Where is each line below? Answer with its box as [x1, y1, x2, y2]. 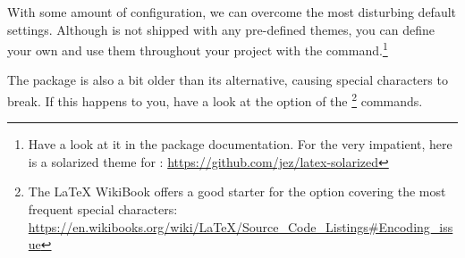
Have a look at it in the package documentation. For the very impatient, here [28, 135, 452, 154]
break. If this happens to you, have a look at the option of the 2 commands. [7, 89, 423, 110]
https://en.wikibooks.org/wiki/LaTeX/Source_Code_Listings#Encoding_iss [28, 217, 453, 236]
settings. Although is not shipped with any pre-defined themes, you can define [7, 20, 435, 38]
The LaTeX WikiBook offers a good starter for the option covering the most [28, 182, 446, 201]
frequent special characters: [28, 200, 178, 219]
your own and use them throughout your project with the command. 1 [7, 38, 388, 59]
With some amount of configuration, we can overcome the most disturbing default [7, 3, 457, 21]
